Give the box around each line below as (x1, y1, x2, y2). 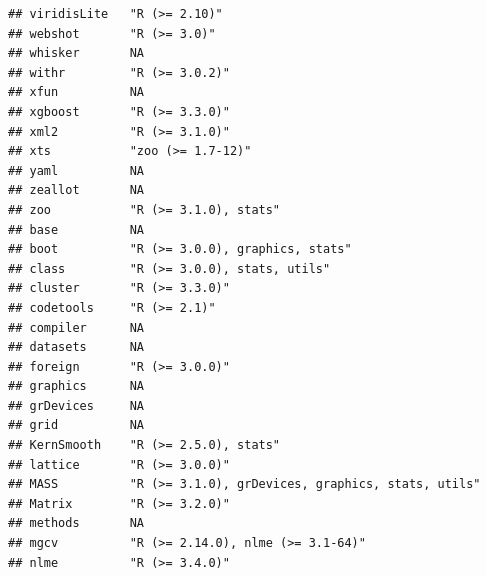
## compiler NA (8, 320, 145, 335)
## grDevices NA (8, 398, 145, 413)
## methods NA (8, 516, 145, 531)
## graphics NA (8, 379, 145, 394)
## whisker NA (8, 46, 145, 61)
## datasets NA (8, 340, 145, 355)
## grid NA (8, 418, 145, 433)
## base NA (8, 222, 145, 237)
